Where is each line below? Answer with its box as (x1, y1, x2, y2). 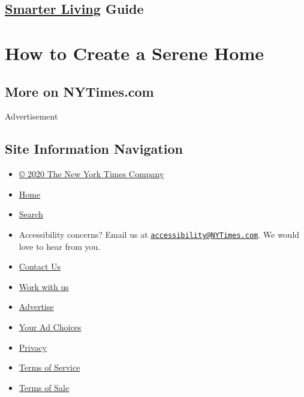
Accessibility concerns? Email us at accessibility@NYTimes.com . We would (19, 228, 300, 240)
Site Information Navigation (5, 139, 183, 158)
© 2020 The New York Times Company (19, 168, 164, 180)
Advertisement (5, 110, 58, 123)
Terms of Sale (19, 381, 70, 393)
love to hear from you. (19, 240, 101, 252)
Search (19, 208, 43, 220)
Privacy (19, 341, 47, 353)
